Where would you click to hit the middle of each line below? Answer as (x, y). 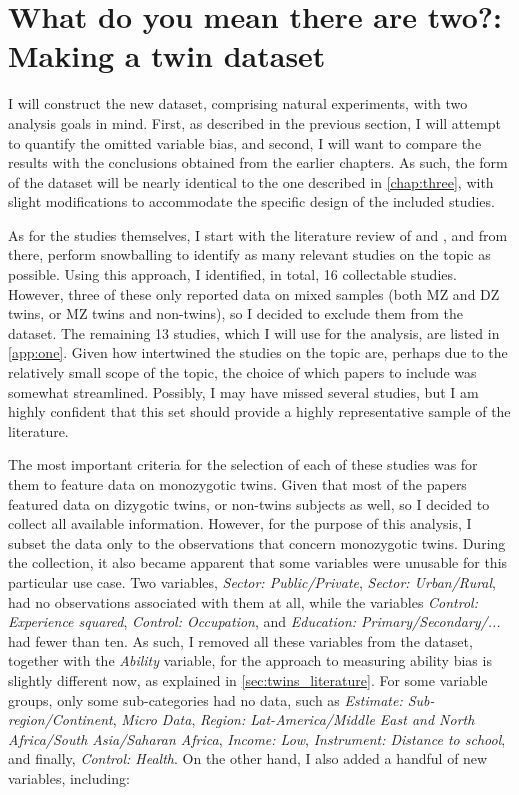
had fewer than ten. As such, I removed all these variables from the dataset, (240, 640)
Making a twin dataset (167, 55)
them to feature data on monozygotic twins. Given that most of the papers (237, 484)
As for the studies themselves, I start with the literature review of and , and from (258, 234)
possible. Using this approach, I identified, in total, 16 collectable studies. (232, 274)
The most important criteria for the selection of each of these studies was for (243, 464)
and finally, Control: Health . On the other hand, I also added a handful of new (248, 758)
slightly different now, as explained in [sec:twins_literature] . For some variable (248, 679)
